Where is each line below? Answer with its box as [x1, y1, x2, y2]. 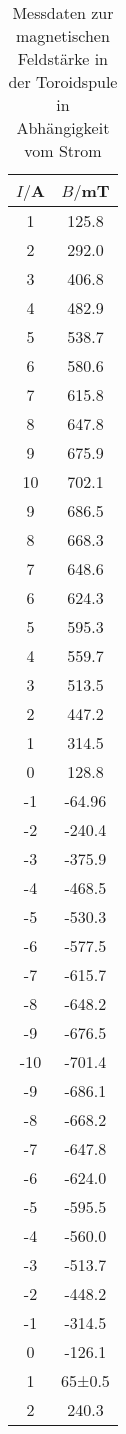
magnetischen [16, 24, 110, 47]
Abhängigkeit [16, 116, 110, 139]
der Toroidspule [8, 70, 118, 93]
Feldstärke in [17, 47, 109, 70]
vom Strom [24, 139, 102, 162]
